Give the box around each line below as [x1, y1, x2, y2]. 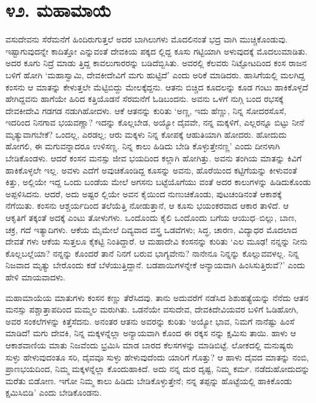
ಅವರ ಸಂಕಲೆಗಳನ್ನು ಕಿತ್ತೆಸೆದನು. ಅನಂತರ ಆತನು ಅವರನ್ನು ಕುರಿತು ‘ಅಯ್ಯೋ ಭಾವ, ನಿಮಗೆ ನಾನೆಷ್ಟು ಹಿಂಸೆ [5, 314, 295, 327]
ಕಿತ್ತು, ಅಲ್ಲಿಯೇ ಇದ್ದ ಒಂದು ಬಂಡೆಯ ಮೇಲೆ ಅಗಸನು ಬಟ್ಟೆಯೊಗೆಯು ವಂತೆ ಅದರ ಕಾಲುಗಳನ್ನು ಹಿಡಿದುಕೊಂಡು [5, 175, 311, 188]
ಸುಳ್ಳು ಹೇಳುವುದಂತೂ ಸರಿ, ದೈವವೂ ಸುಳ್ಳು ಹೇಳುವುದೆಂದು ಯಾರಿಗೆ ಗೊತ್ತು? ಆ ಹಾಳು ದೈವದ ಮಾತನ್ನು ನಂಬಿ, [5, 350, 309, 363]
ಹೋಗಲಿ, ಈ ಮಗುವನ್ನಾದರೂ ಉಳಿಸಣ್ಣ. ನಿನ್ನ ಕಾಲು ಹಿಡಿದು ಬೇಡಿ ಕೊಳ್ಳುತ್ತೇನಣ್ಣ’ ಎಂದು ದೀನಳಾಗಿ [5, 140, 280, 152]
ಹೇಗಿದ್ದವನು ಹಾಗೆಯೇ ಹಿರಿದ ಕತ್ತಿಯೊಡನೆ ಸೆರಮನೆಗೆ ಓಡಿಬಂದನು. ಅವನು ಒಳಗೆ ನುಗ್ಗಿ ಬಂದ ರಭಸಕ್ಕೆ [5, 92, 284, 105]
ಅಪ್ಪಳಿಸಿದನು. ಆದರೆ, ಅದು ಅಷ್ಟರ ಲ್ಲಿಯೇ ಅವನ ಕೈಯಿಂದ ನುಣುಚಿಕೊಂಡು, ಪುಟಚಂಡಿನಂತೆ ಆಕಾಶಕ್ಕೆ [5, 187, 282, 200]
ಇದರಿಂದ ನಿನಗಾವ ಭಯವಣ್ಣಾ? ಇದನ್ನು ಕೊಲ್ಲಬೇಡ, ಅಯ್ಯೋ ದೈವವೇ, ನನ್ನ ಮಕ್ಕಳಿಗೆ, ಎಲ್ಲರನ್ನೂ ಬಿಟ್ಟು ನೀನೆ [5, 116, 304, 129]
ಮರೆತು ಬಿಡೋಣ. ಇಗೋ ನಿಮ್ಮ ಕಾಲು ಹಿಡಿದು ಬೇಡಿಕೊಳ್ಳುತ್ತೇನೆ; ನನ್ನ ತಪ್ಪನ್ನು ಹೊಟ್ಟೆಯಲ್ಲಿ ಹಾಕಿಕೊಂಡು [5, 374, 292, 387]
